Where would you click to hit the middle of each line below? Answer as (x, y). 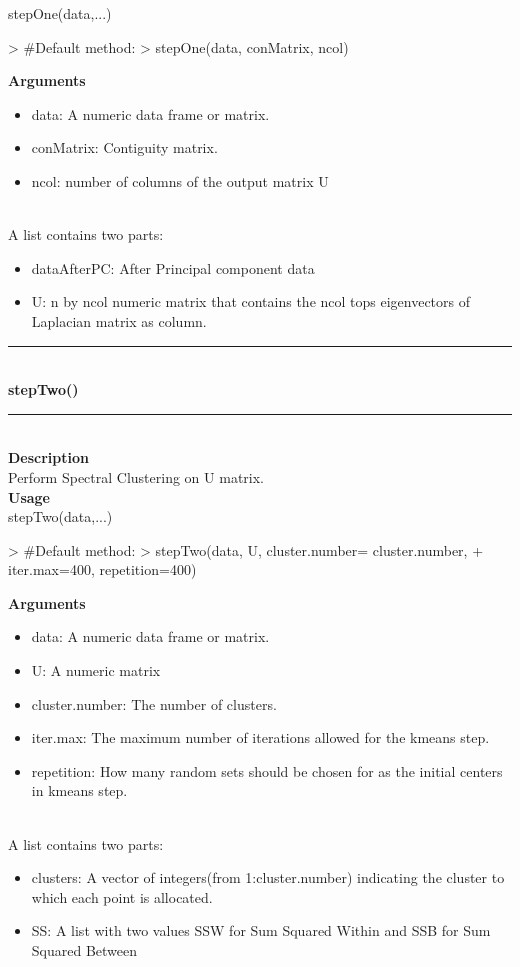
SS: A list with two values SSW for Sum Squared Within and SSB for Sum (261, 930)
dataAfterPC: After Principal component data (173, 267)
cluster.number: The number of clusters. (154, 703)
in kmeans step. (79, 790)
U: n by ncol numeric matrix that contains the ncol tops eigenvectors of (251, 301)
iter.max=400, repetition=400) (102, 569)
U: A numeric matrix (96, 670)
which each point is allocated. (122, 896)
